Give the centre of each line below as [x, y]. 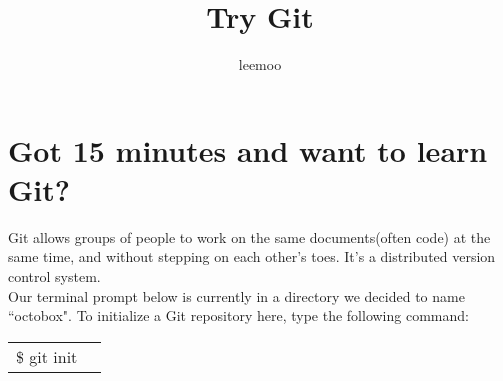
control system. [54, 276]
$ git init [47, 356]
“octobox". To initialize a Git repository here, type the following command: [238, 315]
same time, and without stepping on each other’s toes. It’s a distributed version [252, 256]
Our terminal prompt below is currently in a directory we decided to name [236, 295]
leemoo [260, 64]
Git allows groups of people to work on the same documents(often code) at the [249, 236]
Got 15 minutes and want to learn [248, 149]
